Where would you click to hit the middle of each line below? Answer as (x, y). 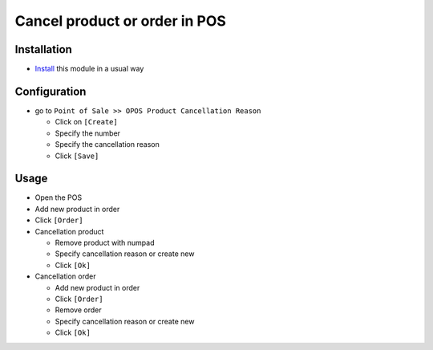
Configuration (51, 91)
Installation (43, 49)
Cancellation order (65, 276)
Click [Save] (77, 156)
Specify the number (87, 133)
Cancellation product (69, 231)
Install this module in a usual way (89, 69)
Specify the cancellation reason (107, 144)
